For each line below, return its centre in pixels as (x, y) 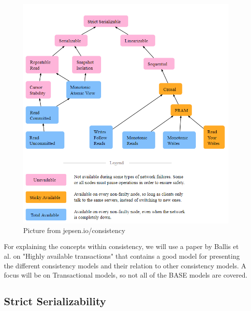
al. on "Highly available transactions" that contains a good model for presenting (122, 256)
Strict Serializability (55, 301)
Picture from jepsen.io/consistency (74, 230)
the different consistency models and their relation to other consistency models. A (125, 265)
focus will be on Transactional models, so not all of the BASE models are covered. (126, 275)
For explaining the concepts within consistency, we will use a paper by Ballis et (121, 246)
